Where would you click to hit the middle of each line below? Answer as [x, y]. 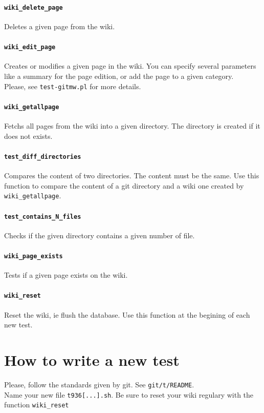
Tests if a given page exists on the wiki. [66, 275]
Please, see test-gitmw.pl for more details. [73, 86]
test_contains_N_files [43, 216]
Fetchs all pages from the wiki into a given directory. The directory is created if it [132, 126]
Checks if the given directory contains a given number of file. [100, 235]
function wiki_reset [37, 405]
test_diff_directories [43, 157]
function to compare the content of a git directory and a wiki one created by [124, 185]
